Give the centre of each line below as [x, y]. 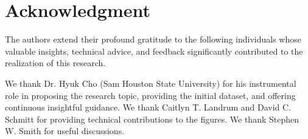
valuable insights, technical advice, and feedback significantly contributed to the [154, 51]
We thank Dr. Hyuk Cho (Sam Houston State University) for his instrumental [151, 83]
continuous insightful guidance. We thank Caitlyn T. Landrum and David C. [148, 107]
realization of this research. [55, 63]
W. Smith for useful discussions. [65, 131]
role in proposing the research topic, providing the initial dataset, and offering [150, 95]
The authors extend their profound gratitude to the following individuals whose [153, 39]
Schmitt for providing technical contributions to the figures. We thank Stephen [152, 119]
